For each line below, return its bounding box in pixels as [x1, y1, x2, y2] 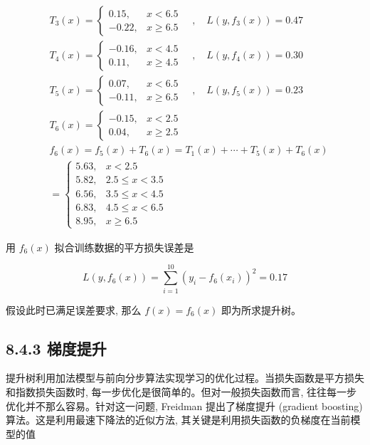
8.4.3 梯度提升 [6, 337, 107, 359]
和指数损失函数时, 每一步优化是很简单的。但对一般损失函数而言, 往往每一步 [6, 384, 357, 399]
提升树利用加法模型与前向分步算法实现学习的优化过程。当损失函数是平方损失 [6, 370, 364, 385]
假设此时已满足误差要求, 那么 [6, 302, 142, 317]
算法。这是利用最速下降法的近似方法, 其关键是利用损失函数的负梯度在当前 [6, 412, 351, 427]
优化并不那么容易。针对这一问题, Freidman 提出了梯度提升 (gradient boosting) [6, 398, 363, 413]
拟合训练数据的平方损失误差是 [54, 239, 194, 254]
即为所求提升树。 [221, 302, 301, 317]
